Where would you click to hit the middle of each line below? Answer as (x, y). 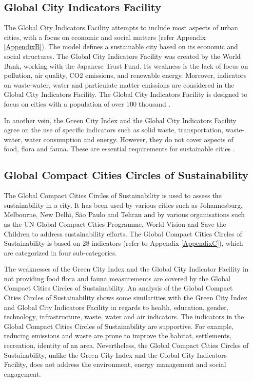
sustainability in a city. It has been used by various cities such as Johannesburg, (123, 205)
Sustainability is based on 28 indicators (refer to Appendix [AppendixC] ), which (124, 243)
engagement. (22, 373)
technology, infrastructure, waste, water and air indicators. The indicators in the (124, 317)
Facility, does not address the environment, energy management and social (115, 364)
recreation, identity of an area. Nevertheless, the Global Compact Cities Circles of (126, 345)
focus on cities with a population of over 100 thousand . (87, 103)
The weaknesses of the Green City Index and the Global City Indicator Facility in (126, 269)
